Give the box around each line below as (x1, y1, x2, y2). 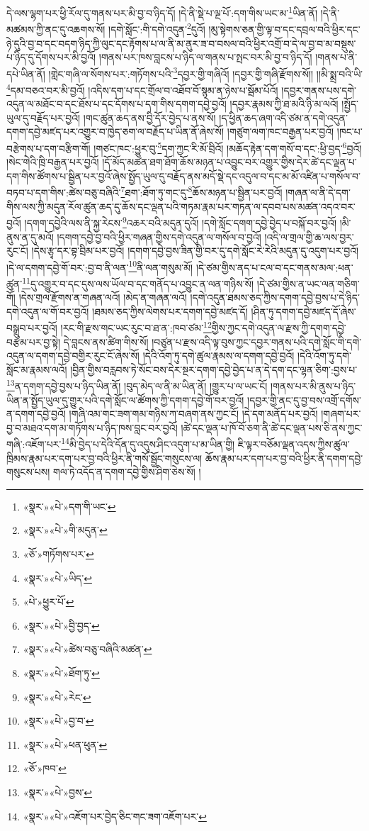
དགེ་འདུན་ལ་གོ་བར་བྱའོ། (6, 303, 89, 318)
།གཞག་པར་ (321, 406, 361, 421)
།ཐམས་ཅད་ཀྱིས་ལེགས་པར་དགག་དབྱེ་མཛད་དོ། (92, 303, 248, 318)
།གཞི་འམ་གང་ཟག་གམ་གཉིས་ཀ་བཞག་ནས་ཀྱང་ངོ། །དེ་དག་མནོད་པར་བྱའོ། (69, 406, 318, 421)
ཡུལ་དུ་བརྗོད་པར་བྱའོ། (6, 110, 81, 125)
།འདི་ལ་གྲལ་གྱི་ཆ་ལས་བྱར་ (264, 229, 354, 244)
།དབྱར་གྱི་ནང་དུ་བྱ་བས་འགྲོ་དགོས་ (247, 392, 361, 407)
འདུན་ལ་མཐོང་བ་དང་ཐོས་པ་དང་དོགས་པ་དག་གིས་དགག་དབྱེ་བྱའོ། (6, 96, 227, 111)
